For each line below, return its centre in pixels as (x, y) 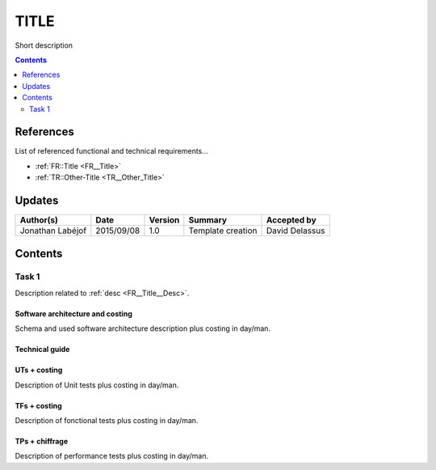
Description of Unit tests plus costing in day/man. (97, 385)
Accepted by (291, 220)
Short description (44, 45)
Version (164, 220)
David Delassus (296, 231)
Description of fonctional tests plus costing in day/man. (107, 421)
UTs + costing (39, 370)
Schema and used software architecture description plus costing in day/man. (143, 328)
